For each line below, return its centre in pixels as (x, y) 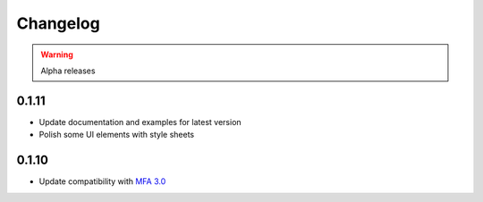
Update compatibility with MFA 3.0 (102, 181)
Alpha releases (68, 71)
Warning (57, 55)
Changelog (58, 23)
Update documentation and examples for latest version (140, 122)
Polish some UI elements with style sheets (117, 135)
